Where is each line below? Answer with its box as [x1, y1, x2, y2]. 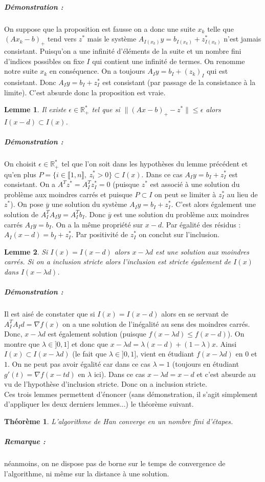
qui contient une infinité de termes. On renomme [92, 55, 245, 66]
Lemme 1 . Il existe [4, 104, 67, 115]
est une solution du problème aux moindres [114, 208, 249, 219]
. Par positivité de [71, 229, 128, 240]
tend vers [48, 33, 77, 44]
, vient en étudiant [136, 348, 194, 359]
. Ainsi [215, 338, 237, 349]
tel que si [92, 104, 120, 115]
